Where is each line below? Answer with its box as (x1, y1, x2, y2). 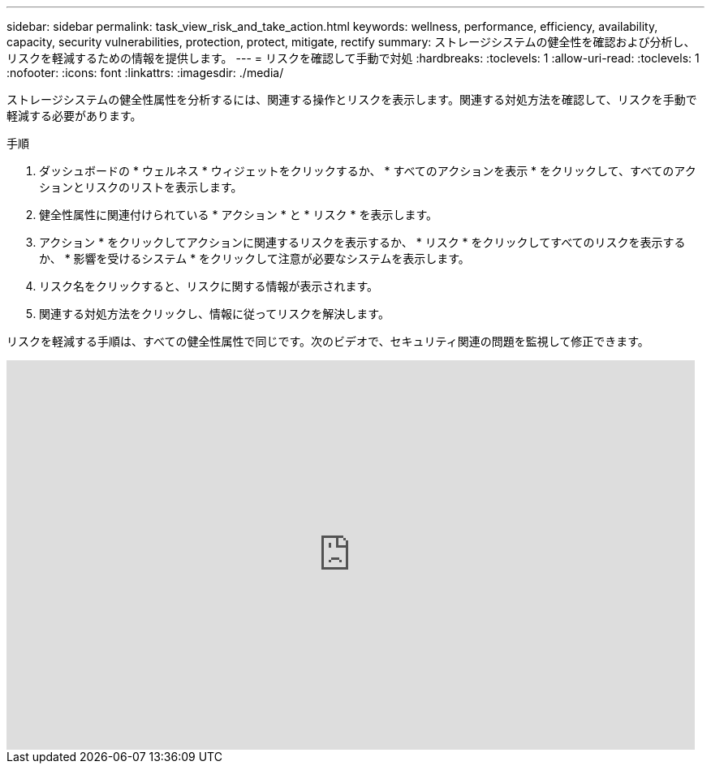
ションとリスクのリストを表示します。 (39, 180, 243, 194)
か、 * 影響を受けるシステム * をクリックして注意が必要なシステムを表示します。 (39, 252, 470, 265)
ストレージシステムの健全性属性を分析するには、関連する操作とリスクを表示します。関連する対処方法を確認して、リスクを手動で (6, 92, 697, 106)
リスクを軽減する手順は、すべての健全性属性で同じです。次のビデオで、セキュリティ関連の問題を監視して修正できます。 (6, 334, 649, 348)
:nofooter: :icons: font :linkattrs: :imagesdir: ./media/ (6, 66, 284, 80)
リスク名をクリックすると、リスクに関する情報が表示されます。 (39, 279, 379, 293)
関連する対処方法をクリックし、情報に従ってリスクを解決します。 (39, 307, 390, 320)
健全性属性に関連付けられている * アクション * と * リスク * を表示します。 (39, 208, 438, 222)
